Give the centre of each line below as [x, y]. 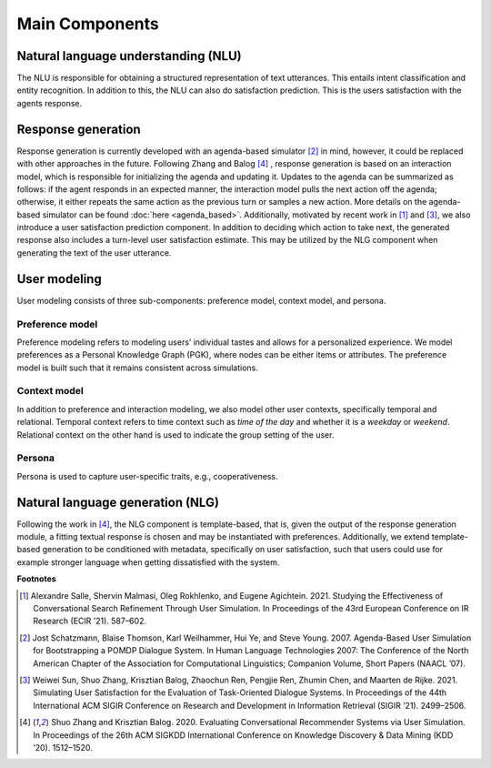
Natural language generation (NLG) [118, 502]
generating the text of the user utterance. [94, 253]
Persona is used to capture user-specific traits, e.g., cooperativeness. [147, 476]
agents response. [50, 103]
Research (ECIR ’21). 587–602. [90, 621]
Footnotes [36, 579]
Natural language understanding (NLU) [129, 56]
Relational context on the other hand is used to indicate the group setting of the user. [175, 435]
